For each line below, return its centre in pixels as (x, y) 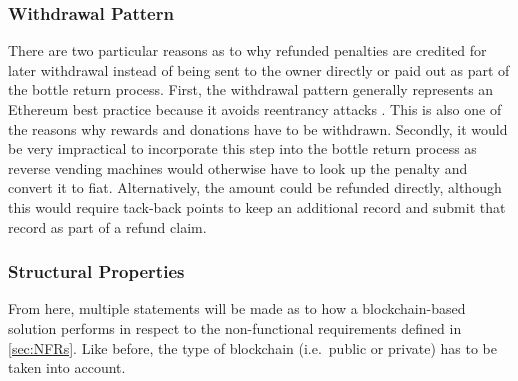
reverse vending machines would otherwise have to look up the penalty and (238, 167)
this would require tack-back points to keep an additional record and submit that (257, 206)
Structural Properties (96, 271)
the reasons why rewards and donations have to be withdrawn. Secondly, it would (258, 128)
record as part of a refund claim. (107, 226)
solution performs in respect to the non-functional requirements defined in (235, 327)
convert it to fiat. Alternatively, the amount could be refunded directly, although (255, 187)
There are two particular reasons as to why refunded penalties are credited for (247, 50)
